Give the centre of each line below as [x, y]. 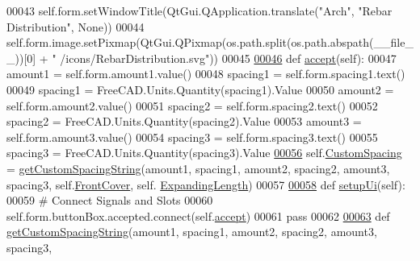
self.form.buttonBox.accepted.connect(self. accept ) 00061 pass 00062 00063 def [198, 215]
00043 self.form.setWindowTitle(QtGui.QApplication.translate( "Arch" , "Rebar [199, 10]
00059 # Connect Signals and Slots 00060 [110, 200]
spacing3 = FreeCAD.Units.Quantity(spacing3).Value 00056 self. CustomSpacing [204, 153]
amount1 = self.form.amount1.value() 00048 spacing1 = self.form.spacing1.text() [206, 74]
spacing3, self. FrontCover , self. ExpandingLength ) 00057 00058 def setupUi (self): [206, 184]
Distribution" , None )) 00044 [76, 26]
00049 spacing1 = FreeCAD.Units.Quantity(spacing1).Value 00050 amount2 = [200, 89]
